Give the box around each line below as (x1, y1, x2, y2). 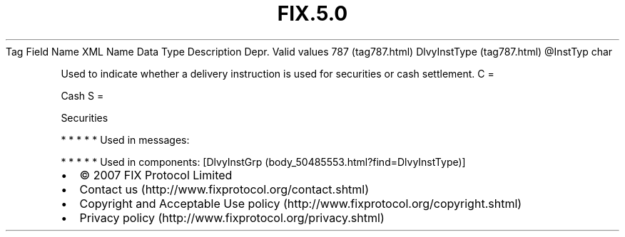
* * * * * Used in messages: (61, 133, 190, 146)
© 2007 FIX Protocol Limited (79, 167, 233, 182)
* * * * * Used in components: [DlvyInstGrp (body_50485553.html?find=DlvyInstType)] (61, 155, 466, 168)
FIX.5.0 (277, 1, 348, 26)
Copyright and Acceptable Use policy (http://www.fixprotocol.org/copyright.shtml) (79, 196, 522, 211)
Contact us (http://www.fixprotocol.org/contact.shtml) (79, 181, 370, 196)
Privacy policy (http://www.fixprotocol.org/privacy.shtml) (79, 210, 385, 225)
